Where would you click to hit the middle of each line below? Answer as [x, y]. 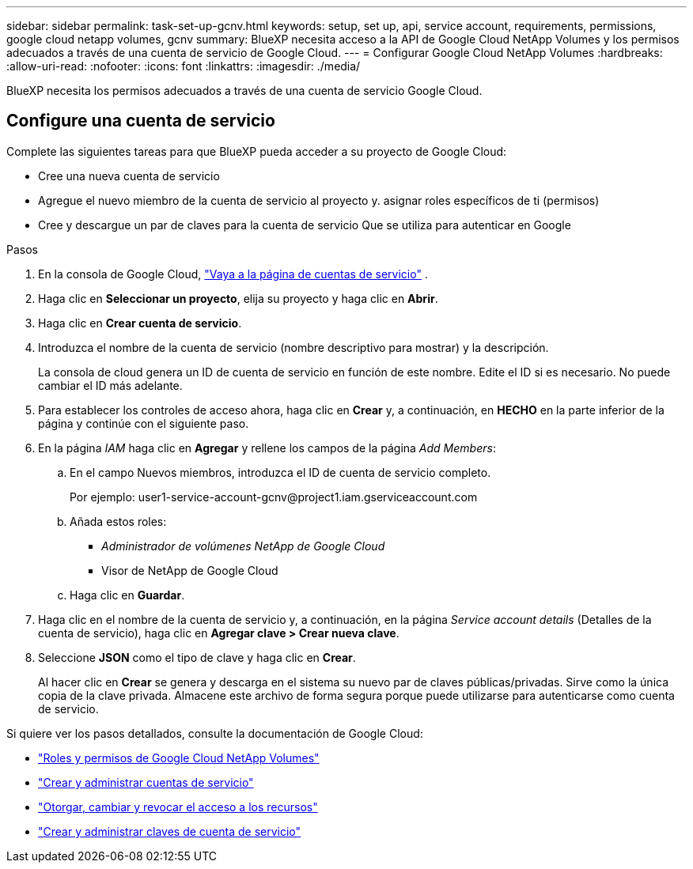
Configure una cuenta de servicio [141, 121]
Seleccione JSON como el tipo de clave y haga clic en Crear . [197, 657]
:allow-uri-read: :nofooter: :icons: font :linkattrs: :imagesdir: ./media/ [184, 66]
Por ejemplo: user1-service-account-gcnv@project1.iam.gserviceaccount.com [274, 497]
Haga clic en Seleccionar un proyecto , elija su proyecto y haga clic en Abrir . [238, 298]
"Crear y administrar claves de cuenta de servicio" [170, 831]
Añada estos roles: [118, 521]
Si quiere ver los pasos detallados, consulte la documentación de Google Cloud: [215, 733]
